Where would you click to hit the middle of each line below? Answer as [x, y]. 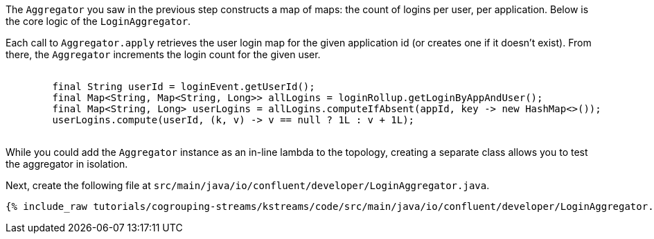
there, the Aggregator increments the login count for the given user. [163, 54]
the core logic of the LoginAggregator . [98, 21]
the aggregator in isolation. [67, 164]
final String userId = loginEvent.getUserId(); [184, 87]
